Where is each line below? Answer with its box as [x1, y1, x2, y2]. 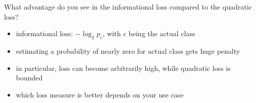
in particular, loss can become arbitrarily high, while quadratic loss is [16, 62, 231, 73]
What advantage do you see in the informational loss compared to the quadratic [4, 2, 252, 12]
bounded [16, 72, 43, 83]
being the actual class [128, 28, 195, 39]
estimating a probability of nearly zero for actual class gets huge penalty [16, 45, 240, 56]
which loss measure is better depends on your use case [16, 89, 184, 99]
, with [103, 28, 121, 39]
